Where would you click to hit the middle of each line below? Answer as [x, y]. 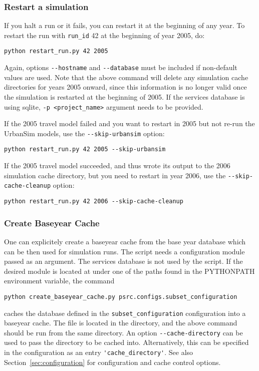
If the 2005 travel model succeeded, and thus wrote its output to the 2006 [117, 165]
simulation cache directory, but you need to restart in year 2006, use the [115, 175]
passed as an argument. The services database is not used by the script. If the [123, 261]
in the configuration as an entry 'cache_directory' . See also [99, 352]
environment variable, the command [59, 281]
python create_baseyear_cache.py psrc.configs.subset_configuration [121, 297]
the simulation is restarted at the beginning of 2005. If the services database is [124, 96]
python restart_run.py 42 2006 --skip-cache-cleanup [94, 202]
